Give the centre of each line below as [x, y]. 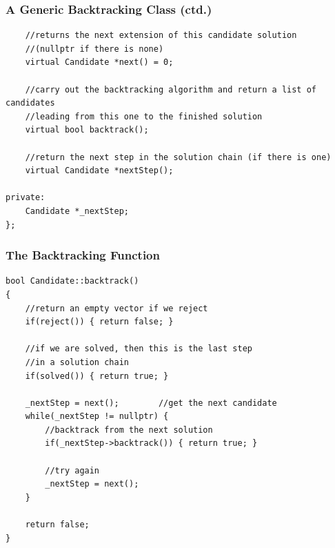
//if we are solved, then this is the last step [139, 349]
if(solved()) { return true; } [97, 376]
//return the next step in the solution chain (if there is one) [178, 157]
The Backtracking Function [83, 255]
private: [26, 198]
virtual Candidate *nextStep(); [99, 171]
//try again [72, 470]
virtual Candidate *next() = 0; [99, 62]
